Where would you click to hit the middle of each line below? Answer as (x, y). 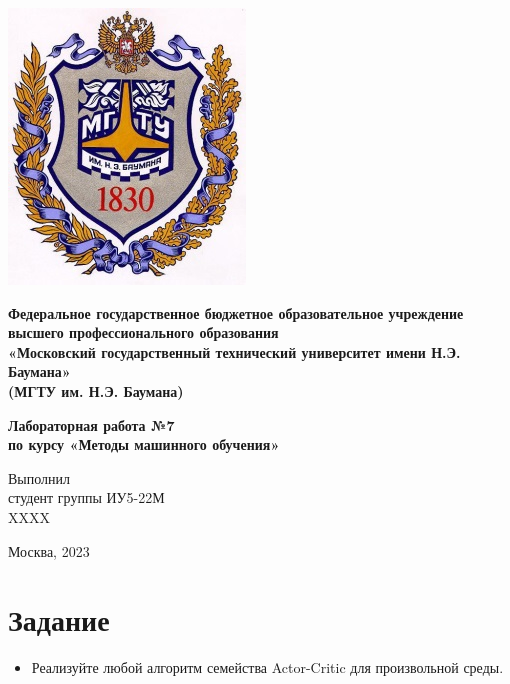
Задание (59, 619)
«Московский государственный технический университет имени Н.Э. (234, 351)
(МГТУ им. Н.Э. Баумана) (96, 390)
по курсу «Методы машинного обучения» (144, 444)
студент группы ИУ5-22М (86, 497)
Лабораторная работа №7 (91, 424)
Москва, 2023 (49, 550)
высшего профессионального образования (143, 332)
